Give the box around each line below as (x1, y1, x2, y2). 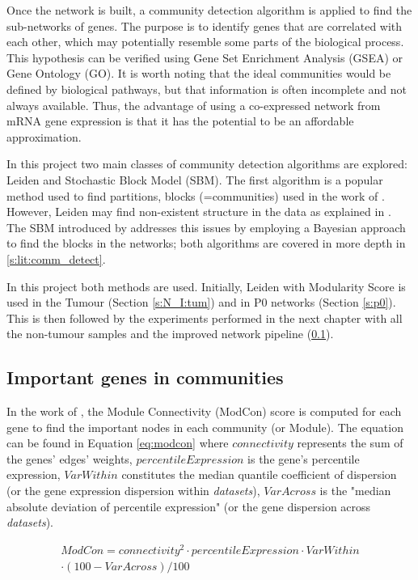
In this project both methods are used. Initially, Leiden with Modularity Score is (6, 277, 406, 294)
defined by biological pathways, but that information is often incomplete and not (6, 80, 407, 97)
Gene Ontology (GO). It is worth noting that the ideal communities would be (6, 65, 391, 82)
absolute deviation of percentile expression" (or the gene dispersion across (6, 497, 371, 514)
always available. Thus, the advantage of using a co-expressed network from (6, 96, 381, 113)
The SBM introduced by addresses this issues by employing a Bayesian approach (6, 218, 406, 235)
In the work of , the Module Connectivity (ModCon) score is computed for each (6, 403, 402, 420)
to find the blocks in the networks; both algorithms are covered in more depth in (6, 235, 406, 252)
